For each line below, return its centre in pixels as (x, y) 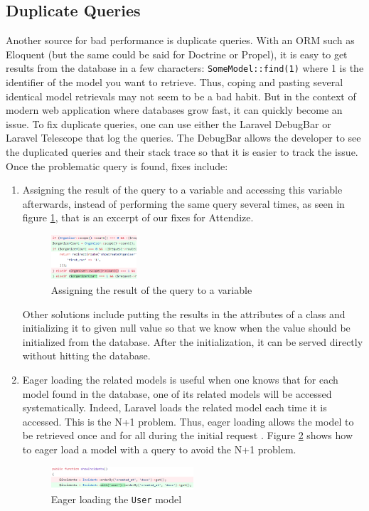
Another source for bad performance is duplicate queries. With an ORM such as (180, 40)
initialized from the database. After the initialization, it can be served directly (193, 341)
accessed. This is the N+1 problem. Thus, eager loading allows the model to (188, 421)
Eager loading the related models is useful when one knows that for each (180, 379)
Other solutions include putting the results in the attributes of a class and (184, 314)
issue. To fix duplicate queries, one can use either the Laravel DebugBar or (169, 123)
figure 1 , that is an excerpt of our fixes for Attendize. (138, 217)
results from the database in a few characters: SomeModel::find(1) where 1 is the (185, 68)
